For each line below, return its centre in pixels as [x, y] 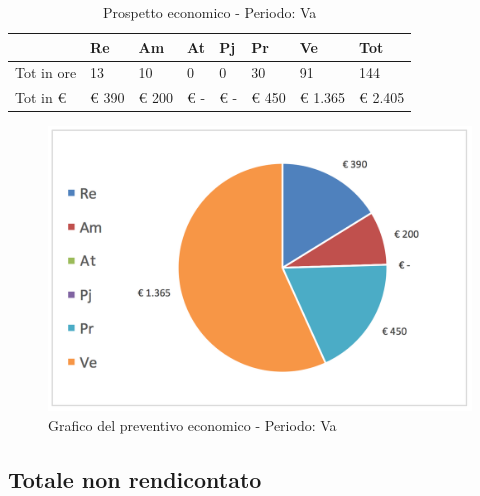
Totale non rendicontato [135, 478]
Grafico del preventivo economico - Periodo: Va [192, 424]
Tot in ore [46, 72]
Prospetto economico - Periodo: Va [210, 12]
